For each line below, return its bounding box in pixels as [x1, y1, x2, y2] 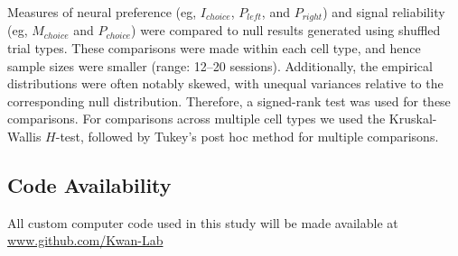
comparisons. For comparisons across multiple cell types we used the [7, 109, 386, 128]
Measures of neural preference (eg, [7, 3, 197, 21]
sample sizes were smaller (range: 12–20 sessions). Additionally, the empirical [7, 56, 433, 75]
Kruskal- [388, 109, 437, 128]
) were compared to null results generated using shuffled [131, 21, 441, 40]
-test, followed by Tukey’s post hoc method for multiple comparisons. [55, 127, 439, 146]
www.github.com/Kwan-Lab [7, 231, 164, 250]
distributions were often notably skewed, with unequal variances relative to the [7, 74, 444, 93]
